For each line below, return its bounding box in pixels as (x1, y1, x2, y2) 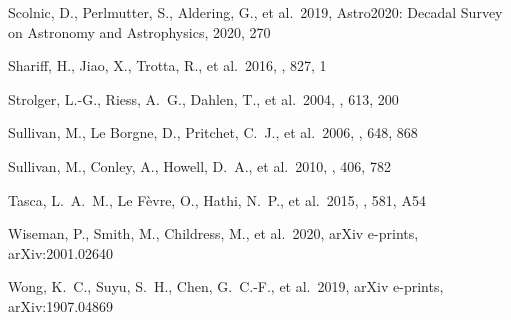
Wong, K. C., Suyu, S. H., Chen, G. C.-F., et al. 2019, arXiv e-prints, (8, 276, 444, 297)
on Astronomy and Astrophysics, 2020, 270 (8, 21, 271, 42)
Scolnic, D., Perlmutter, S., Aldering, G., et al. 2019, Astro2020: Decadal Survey (8, 2, 503, 22)
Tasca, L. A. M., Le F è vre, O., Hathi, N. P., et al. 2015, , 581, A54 (8, 189, 426, 210)
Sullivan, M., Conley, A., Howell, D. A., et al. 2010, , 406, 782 (8, 155, 391, 176)
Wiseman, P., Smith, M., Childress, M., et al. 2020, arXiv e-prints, (8, 223, 419, 244)
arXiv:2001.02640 (8, 242, 114, 263)
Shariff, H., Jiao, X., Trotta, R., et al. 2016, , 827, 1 (8, 55, 327, 76)
